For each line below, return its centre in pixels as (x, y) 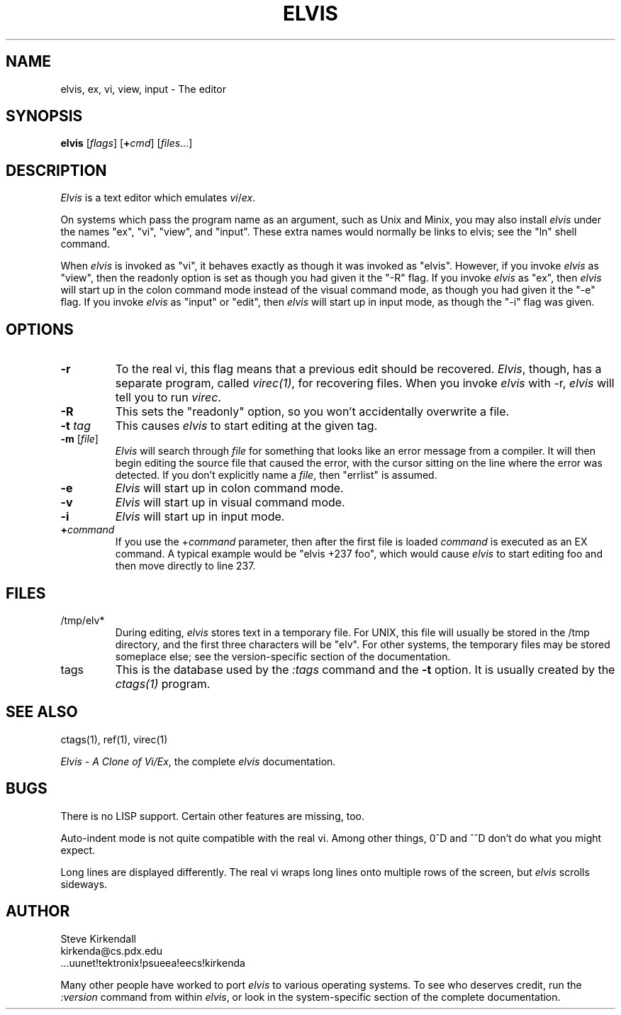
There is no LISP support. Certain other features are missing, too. (212, 816)
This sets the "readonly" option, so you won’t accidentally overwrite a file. (312, 412)
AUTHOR (38, 911)
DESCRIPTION (56, 170)
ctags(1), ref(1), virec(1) (114, 739)
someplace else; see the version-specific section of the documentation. (283, 656)
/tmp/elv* (83, 620)
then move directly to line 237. (185, 566)
